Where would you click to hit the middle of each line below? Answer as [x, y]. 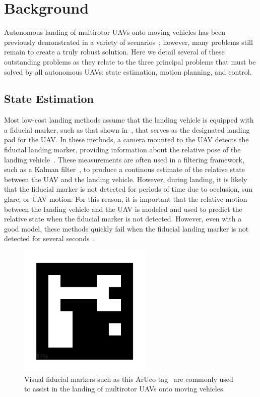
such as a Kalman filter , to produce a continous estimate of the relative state [125, 169]
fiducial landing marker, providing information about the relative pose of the [122, 150]
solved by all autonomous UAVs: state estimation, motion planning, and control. [128, 71]
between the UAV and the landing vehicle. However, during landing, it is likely [126, 179]
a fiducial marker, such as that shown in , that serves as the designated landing [127, 129]
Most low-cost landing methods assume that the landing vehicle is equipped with [129, 120]
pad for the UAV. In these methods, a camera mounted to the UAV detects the [126, 139]
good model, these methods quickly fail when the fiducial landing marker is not [126, 228]
